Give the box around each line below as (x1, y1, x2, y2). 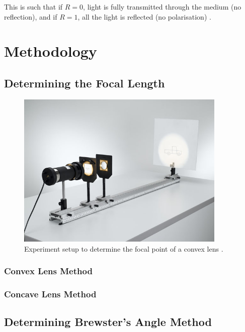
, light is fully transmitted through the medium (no (83, 2, 241, 12)
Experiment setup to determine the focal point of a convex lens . (24, 243, 223, 254)
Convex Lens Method (4, 265, 93, 277)
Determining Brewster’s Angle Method (4, 314, 212, 329)
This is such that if (4, 2, 63, 12)
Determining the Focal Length (4, 75, 165, 90)
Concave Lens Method (4, 288, 97, 300)
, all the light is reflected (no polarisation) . (77, 11, 211, 22)
